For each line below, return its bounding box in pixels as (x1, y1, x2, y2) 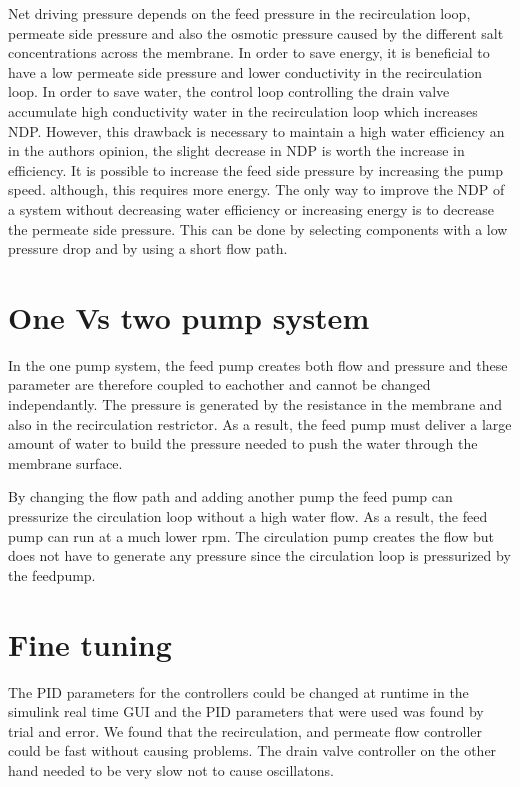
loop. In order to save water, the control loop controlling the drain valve (8, 81, 450, 102)
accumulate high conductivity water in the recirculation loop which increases (8, 100, 478, 121)
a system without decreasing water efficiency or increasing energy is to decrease (8, 198, 494, 219)
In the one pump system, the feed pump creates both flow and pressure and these (8, 354, 508, 375)
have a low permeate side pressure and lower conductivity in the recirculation (8, 61, 483, 82)
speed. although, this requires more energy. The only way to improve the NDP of (8, 179, 505, 200)
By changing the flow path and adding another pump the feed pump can (8, 486, 453, 507)
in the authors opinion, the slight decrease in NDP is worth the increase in (8, 140, 465, 161)
